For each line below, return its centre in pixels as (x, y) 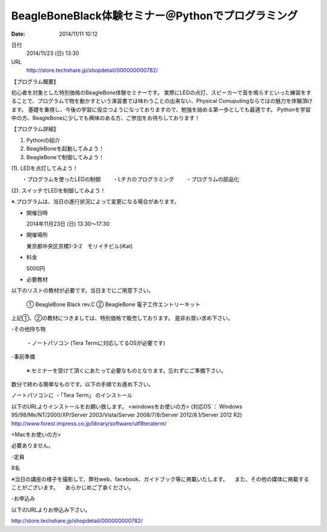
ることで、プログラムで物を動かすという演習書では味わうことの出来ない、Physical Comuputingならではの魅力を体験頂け (162, 101)
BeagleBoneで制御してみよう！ (65, 157)
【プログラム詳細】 (35, 129)
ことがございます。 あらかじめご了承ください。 (73, 487)
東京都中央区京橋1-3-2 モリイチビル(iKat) (80, 246)
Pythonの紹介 (43, 140)
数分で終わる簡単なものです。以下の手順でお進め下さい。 (83, 384)
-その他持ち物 (28, 329)
